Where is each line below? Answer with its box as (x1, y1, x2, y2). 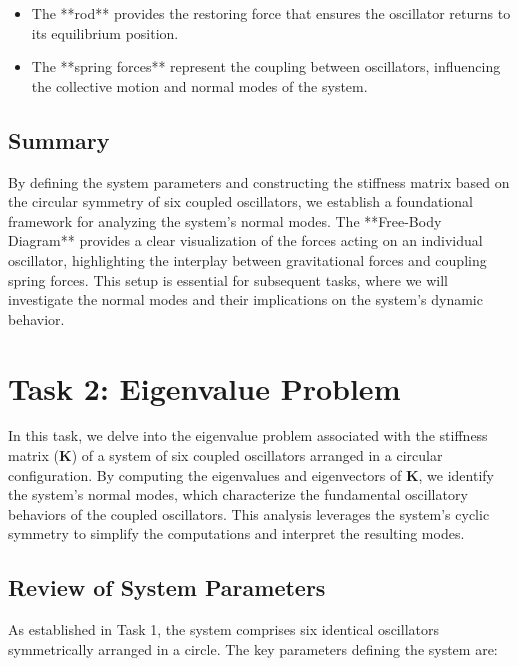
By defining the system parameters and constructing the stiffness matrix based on (8, 171, 510, 192)
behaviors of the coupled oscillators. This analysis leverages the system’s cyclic (8, 503, 490, 524)
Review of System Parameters (8, 572, 326, 603)
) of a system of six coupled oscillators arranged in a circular (71, 445, 443, 466)
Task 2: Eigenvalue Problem (8, 367, 401, 408)
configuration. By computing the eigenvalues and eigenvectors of (8, 464, 402, 485)
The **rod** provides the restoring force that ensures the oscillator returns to (31, 3, 511, 23)
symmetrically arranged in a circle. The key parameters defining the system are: (8, 638, 498, 659)
